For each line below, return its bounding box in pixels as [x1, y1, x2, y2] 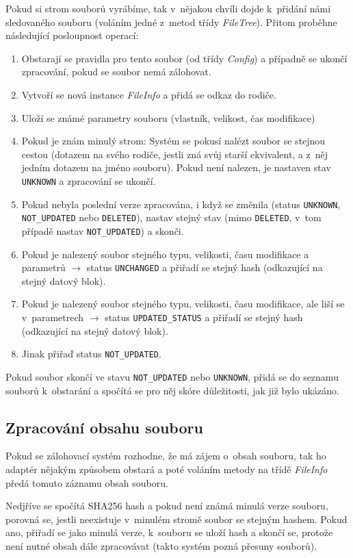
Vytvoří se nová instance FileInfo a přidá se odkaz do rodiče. [21, 87, 276, 101]
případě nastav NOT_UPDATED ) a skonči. [21, 223, 184, 238]
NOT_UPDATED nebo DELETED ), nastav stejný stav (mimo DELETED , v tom [21, 210, 322, 225]
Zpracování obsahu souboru [5, 416, 203, 437]
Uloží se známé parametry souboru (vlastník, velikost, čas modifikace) [21, 110, 315, 125]
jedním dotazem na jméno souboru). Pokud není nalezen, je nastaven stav [21, 160, 331, 175]
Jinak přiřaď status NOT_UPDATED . [21, 346, 161, 361]
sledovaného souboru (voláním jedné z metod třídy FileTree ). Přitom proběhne [5, 14, 337, 29]
